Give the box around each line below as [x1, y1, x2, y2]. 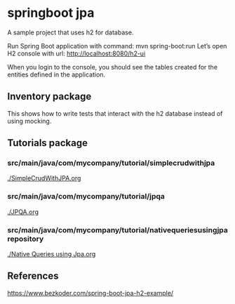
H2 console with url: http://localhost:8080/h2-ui [7, 49, 146, 58]
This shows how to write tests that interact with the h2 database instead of [7, 109, 223, 117]
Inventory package [7, 91, 92, 103]
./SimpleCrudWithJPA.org [7, 174, 81, 183]
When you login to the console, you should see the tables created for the [7, 62, 218, 71]
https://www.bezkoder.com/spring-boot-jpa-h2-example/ [7, 289, 174, 297]
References [7, 270, 59, 282]
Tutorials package [7, 137, 88, 149]
